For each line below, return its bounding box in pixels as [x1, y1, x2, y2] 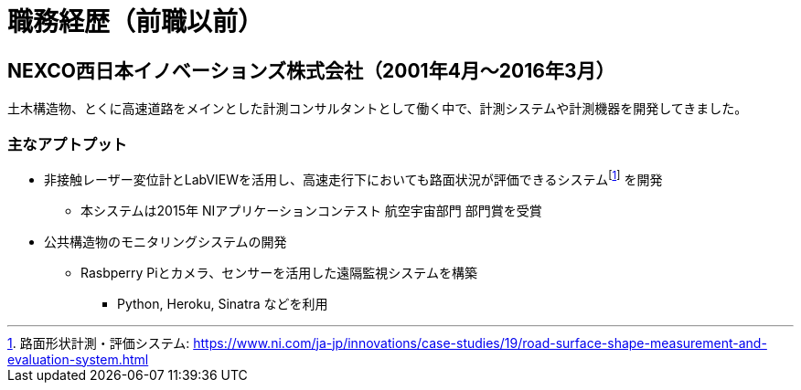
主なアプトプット [7, 134, 127, 153]
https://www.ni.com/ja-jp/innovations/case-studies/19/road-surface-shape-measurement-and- [193, 334, 767, 351]
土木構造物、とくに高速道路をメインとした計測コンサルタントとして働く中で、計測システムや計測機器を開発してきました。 [7, 100, 748, 117]
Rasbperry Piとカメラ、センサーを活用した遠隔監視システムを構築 [80, 264, 477, 280]
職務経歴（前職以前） [7, 6, 264, 37]
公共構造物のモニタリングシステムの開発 [44, 233, 287, 249]
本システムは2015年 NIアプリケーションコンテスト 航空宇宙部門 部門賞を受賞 [80, 202, 542, 218]
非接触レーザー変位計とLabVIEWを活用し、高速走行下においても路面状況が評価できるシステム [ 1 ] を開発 [44, 168, 663, 187]
